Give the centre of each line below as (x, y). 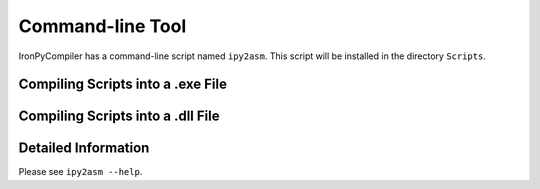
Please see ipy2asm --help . (80, 172)
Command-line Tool (102, 26)
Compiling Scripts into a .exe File (122, 84)
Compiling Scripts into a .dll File (119, 116)
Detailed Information (84, 148)
